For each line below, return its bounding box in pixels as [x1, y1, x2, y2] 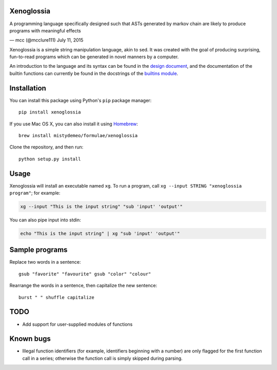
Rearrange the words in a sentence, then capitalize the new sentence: [9, 283, 157, 289]
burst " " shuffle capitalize [18, 294, 95, 300]
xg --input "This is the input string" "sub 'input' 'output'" [20, 203, 183, 209]
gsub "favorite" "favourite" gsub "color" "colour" [18, 271, 151, 277]
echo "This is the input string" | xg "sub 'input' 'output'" [20, 230, 180, 236]
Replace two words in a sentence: [9, 259, 82, 265]
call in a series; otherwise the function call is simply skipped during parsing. [22, 355, 183, 361]
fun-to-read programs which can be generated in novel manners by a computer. [9, 54, 179, 60]
